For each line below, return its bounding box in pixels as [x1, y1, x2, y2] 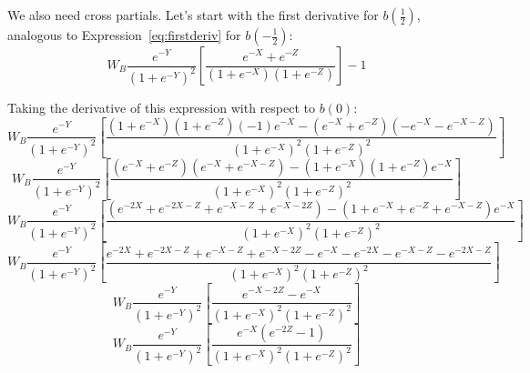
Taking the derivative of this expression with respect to [7, 97, 315, 116]
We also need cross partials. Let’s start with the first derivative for [7, 5, 379, 24]
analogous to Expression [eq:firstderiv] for [7, 25, 241, 44]
